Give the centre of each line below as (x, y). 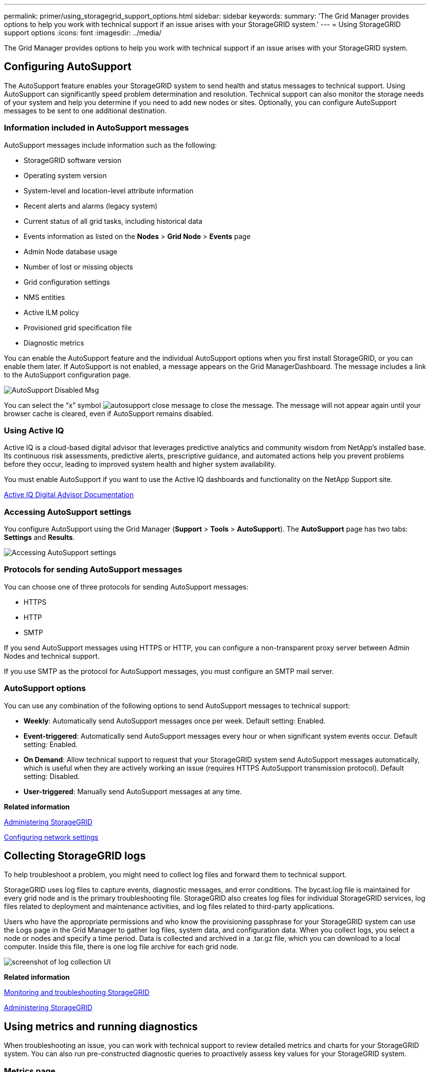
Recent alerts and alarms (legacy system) (91, 206)
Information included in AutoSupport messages (96, 128)
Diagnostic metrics (54, 343)
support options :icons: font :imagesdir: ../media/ (83, 33)
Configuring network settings (51, 837)
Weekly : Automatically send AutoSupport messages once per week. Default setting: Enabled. (175, 721)
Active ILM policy (51, 312)
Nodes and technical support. (52, 656)
